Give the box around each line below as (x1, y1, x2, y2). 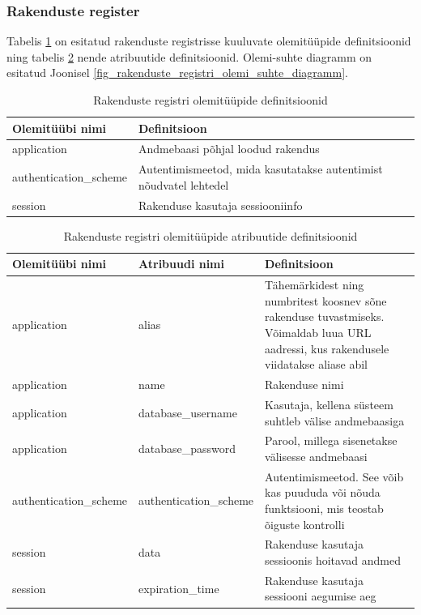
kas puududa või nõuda (265, 484, 381, 501)
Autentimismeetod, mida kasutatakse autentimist (138, 160, 383, 177)
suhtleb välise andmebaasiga (265, 412, 405, 429)
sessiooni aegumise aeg (265, 587, 376, 604)
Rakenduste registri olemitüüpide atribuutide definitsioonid (63, 227, 358, 244)
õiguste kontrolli (265, 515, 345, 532)
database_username (138, 404, 237, 421)
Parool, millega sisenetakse (265, 432, 398, 449)
